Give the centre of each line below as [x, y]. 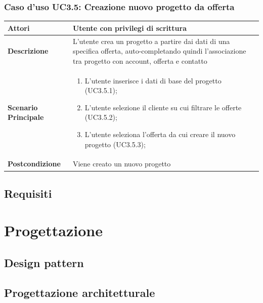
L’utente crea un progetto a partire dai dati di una [151, 41]
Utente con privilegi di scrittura [130, 28]
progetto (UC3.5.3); [115, 144]
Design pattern [44, 263]
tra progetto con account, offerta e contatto [140, 60]
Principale [26, 117]
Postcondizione [34, 164]
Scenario [23, 107]
